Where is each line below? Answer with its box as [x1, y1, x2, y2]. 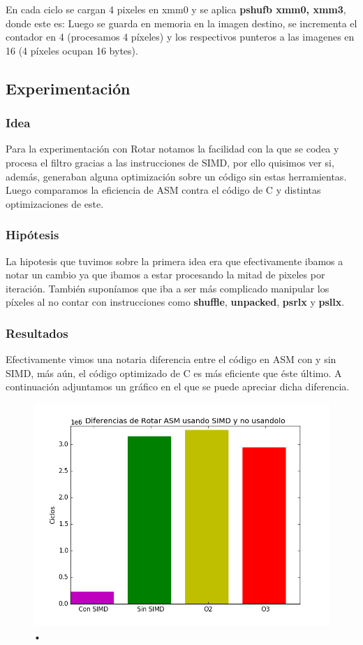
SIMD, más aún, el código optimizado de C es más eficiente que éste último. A [6, 365, 342, 380]
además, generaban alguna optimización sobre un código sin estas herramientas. [6, 169, 347, 183]
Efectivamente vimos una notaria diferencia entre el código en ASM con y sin [6, 352, 336, 367]
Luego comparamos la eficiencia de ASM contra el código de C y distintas [6, 183, 321, 197]
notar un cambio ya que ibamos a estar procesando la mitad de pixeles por [6, 267, 325, 282]
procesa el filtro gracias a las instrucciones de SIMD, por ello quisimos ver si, [6, 155, 334, 169]
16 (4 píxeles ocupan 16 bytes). [6, 43, 138, 57]
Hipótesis [6, 226, 59, 243]
